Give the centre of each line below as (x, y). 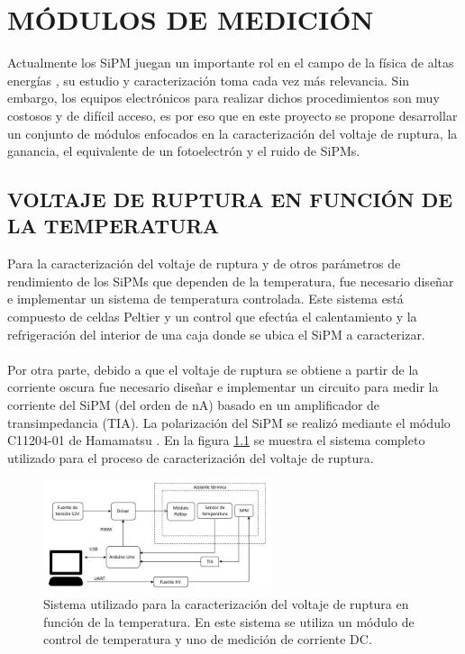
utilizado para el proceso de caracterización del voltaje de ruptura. (191, 457)
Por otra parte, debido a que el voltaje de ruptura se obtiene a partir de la (213, 369)
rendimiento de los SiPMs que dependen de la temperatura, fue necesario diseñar (231, 281)
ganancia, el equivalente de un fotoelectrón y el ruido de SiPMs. (184, 151)
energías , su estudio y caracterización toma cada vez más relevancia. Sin (209, 80)
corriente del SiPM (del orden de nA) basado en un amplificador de (194, 405)
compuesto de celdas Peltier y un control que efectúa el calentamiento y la (212, 317)
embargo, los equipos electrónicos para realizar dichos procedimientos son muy (223, 98)
